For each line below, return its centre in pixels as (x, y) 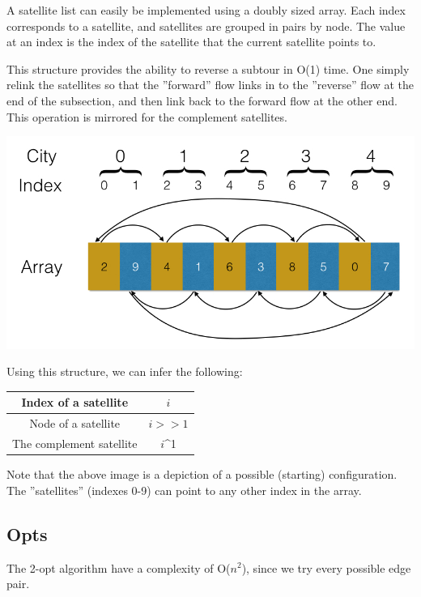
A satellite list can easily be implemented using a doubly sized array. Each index (206, 10)
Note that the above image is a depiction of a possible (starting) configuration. (202, 474)
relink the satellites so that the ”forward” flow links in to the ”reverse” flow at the (210, 85)
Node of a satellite (75, 423)
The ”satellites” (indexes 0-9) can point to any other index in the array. (184, 490)
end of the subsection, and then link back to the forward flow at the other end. (202, 100)
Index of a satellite (75, 402)
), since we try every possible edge (326, 567)
